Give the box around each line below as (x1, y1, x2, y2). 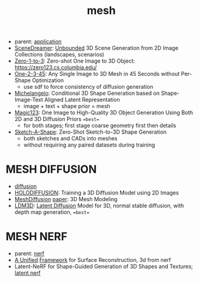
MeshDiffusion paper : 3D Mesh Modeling (14, 196, 118, 203)
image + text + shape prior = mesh (23, 103, 110, 110)
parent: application (14, 38, 62, 46)
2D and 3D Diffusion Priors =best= (14, 115, 99, 123)
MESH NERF (5, 230, 68, 244)
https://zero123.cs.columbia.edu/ (14, 64, 97, 71)
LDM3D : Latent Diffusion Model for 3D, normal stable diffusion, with (14, 202, 184, 210)
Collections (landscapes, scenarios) (14, 51, 104, 58)
